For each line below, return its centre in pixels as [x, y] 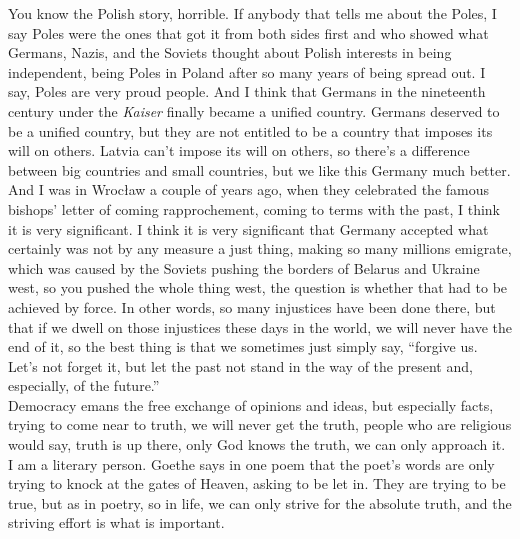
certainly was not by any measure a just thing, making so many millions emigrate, [260, 248]
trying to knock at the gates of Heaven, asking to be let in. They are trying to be [257, 483]
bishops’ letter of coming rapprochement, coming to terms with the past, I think [254, 208]
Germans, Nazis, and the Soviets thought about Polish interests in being [230, 52]
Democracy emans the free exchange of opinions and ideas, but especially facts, [251, 404]
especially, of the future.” [84, 385]
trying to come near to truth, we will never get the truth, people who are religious [260, 424]
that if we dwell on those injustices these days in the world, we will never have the [260, 326]
